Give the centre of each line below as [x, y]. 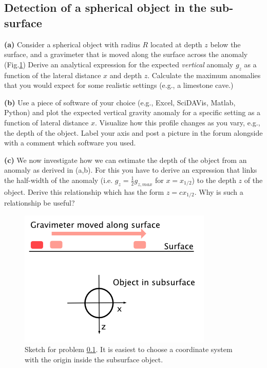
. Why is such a [219, 191]
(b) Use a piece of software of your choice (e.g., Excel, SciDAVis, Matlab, [120, 102]
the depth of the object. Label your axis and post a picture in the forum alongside [133, 132]
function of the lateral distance [53, 75]
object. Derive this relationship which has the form [84, 191]
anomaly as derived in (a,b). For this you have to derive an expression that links [131, 170]
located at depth [176, 44]
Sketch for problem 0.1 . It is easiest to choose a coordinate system [129, 349]
